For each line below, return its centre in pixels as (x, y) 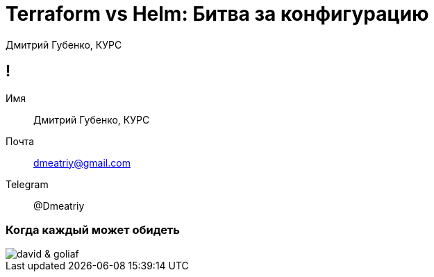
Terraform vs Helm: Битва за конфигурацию (217, 14)
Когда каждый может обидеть (93, 229)
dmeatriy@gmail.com (82, 162)
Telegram (27, 184)
